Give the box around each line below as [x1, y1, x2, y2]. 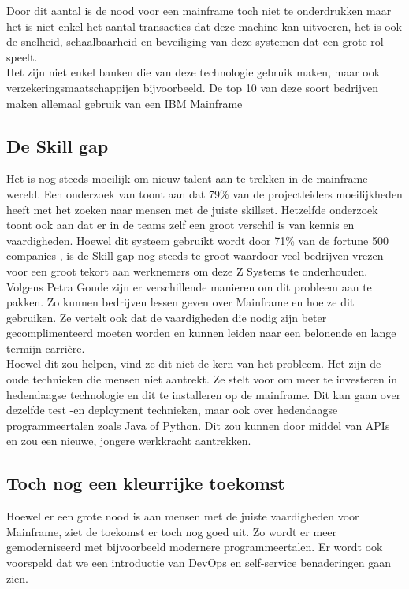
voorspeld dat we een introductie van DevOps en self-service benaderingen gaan [6, 554, 391, 571]
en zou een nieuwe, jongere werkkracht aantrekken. [6, 432, 251, 449]
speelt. [6, 48, 38, 65]
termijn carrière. [6, 339, 85, 356]
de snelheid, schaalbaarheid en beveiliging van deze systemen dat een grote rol [6, 33, 384, 50]
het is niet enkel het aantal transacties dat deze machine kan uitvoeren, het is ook [6, 17, 403, 34]
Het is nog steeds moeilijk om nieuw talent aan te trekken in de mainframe [6, 170, 368, 187]
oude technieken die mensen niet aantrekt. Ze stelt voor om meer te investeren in [6, 371, 398, 387]
